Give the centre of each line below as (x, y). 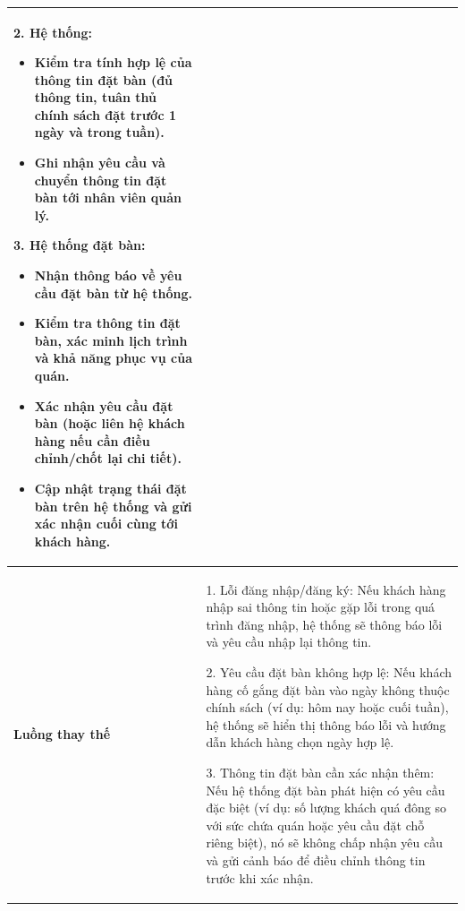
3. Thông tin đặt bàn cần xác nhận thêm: (320, 772)
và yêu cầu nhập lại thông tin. (289, 642)
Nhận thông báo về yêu (108, 275)
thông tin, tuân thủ (95, 97)
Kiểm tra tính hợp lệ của (113, 62)
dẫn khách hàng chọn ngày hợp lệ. (300, 742)
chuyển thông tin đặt (101, 180)
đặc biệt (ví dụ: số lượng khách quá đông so (326, 808)
